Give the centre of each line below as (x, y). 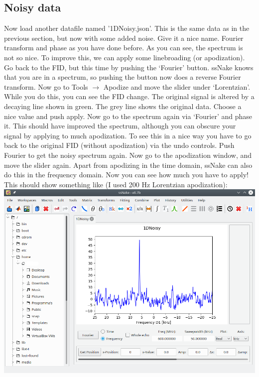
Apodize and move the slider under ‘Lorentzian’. (177, 86)
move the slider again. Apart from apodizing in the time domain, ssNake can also (128, 165)
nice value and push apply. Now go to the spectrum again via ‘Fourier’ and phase (128, 116)
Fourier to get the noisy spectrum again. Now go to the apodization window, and (128, 155)
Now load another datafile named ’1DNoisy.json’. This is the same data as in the (127, 28)
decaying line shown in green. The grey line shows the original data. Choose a (123, 106)
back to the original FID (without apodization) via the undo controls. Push (119, 145)
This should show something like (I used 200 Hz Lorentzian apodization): (116, 184)
